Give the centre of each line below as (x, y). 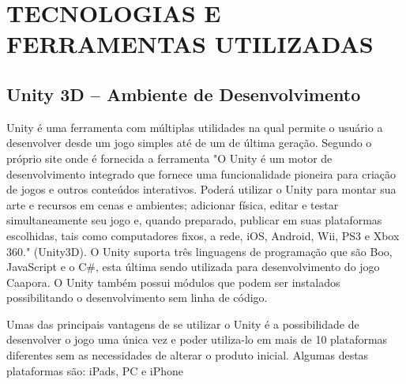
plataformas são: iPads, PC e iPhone (95, 370)
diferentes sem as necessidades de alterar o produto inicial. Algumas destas (188, 355)
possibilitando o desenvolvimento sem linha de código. (137, 297)
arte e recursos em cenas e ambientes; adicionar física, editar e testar (173, 204)
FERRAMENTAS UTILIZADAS (190, 44)
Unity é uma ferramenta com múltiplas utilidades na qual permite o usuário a (195, 127)
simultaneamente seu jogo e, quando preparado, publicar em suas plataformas (194, 220)
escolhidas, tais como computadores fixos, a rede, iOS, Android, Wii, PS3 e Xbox (203, 235)
